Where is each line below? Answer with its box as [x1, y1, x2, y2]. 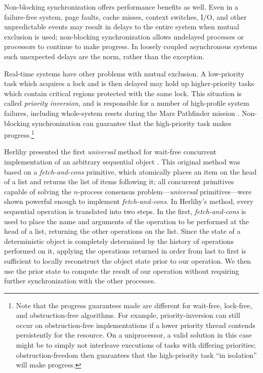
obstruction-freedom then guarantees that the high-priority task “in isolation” [16, 349, 257, 360]
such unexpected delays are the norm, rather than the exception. [4, 51, 205, 61]
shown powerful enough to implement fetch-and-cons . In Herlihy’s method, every [4, 196, 254, 206]
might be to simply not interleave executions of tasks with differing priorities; [16, 340, 256, 350]
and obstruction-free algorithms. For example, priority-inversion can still [16, 310, 240, 320]
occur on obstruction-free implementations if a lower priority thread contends [16, 319, 255, 330]
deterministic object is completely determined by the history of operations [4, 235, 234, 246]
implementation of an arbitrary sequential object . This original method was [4, 156, 240, 167]
